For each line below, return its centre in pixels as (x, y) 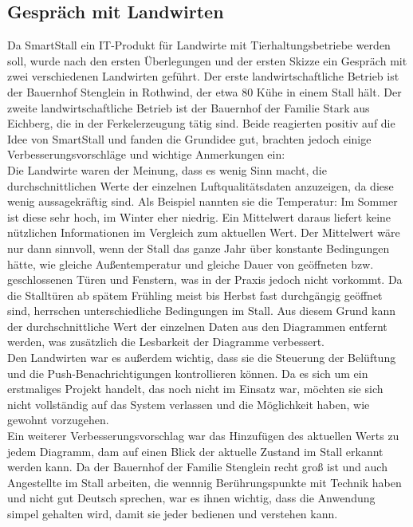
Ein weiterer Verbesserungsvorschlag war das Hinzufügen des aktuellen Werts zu (203, 436)
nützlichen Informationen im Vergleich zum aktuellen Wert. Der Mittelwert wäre (204, 232)
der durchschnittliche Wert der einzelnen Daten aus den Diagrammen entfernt (197, 326)
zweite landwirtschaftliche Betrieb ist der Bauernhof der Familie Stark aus (189, 107)
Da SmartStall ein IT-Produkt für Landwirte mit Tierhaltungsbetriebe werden (199, 45)
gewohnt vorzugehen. (58, 420)
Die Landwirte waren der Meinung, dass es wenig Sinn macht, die (167, 169)
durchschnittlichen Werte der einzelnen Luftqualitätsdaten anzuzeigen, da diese (201, 185)
